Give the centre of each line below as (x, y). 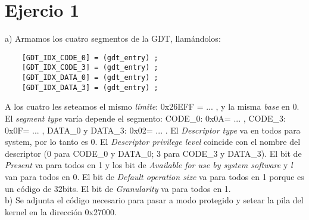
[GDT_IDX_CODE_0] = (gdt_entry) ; (90, 58)
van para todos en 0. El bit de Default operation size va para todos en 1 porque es (154, 176)
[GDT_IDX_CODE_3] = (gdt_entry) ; (90, 68)
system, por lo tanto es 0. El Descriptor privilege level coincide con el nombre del (153, 142)
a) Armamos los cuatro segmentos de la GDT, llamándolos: (113, 38)
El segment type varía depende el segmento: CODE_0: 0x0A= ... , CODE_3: (145, 118)
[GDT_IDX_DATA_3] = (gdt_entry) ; (90, 87)
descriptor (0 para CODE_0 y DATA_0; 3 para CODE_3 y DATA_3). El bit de (153, 153)
